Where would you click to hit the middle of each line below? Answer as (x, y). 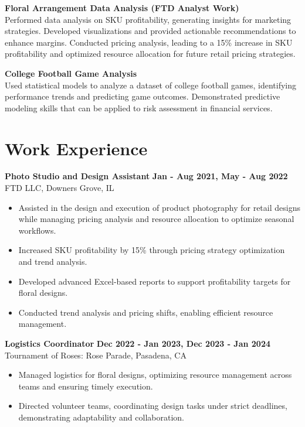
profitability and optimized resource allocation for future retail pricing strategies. (150, 54)
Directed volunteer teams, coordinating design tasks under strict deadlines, (153, 406)
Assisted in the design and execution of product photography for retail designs (159, 207)
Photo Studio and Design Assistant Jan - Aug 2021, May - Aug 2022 (146, 176)
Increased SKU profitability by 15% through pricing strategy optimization (152, 250)
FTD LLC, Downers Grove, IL (60, 188)
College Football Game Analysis (71, 73)
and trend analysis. (53, 262)
